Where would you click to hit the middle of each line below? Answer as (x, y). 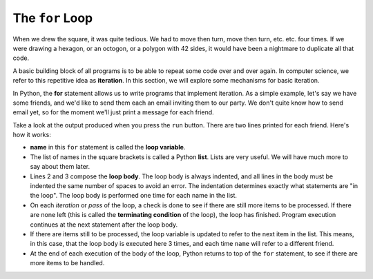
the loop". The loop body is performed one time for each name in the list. (134, 196)
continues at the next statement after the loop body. (104, 225)
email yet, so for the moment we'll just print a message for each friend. (113, 112)
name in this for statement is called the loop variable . (108, 147)
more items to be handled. (67, 263)
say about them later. (60, 167)
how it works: (32, 135)
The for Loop (53, 18)
